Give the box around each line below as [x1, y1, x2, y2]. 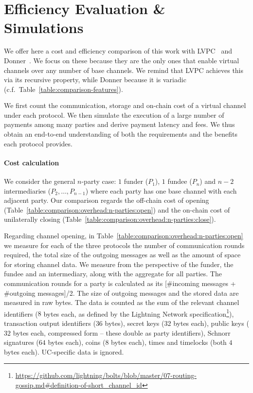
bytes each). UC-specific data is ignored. [4, 346, 124, 357]
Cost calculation [4, 157, 59, 167]
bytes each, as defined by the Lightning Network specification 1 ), [43, 307, 234, 319]
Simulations [4, 18, 84, 37]
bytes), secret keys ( [105, 318, 164, 328]
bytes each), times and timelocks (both [111, 337, 227, 347]
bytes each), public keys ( [173, 318, 249, 328]
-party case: [81, 176, 116, 186]
